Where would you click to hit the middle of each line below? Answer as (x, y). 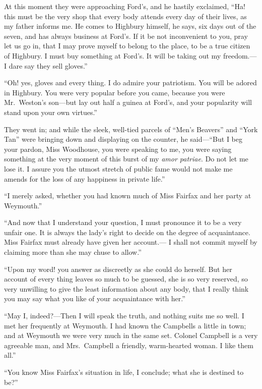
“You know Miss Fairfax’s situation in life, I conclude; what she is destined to (124, 372)
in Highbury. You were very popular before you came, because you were (115, 92)
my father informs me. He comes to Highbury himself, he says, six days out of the (130, 26)
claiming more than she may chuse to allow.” (73, 252)
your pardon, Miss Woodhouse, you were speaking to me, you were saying (118, 149)
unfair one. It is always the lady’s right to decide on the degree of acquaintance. (127, 232)
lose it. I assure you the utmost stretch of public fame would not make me (118, 168)
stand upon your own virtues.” (51, 112)
